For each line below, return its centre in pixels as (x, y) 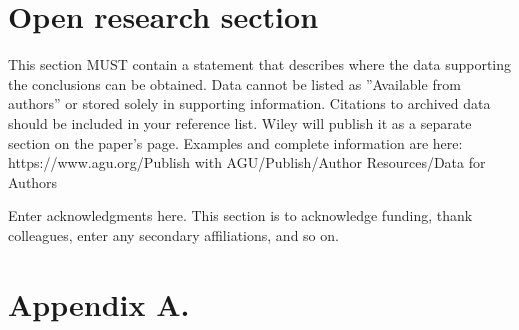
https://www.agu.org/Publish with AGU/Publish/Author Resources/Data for (247, 162)
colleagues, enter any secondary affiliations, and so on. (173, 234)
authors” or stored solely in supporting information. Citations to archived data (249, 103)
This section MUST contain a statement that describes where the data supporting (260, 64)
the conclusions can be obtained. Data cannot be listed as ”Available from (234, 83)
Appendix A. (99, 303)
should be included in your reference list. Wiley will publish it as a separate (240, 122)
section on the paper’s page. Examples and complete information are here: (235, 142)
